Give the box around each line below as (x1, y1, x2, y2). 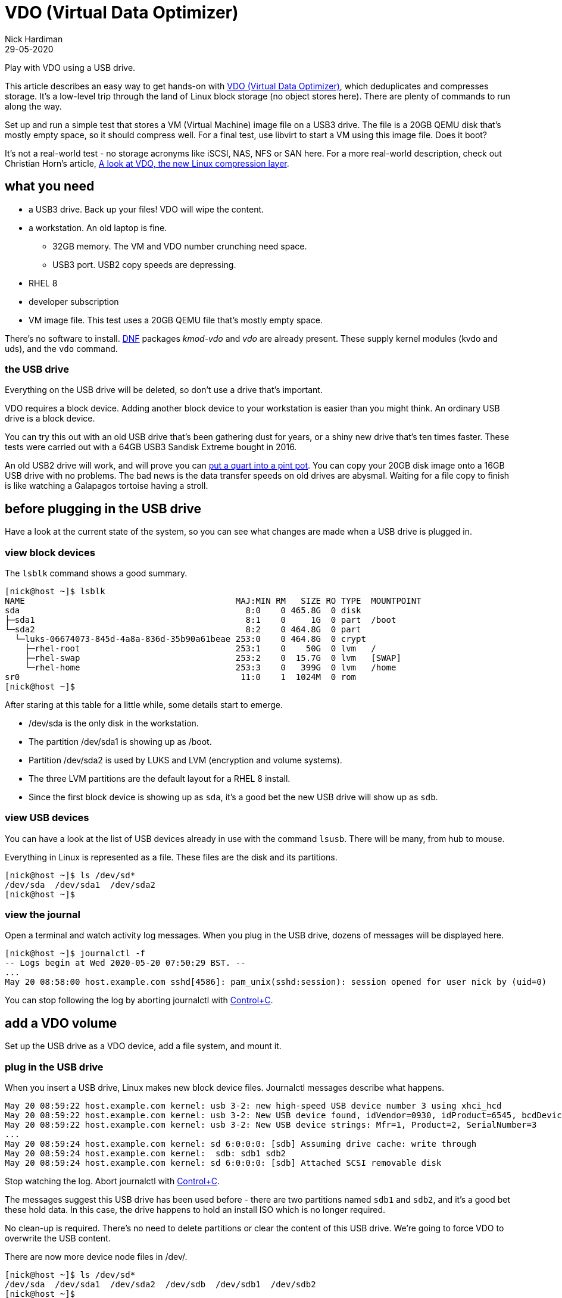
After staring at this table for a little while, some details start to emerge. (5, 699, 283, 710)
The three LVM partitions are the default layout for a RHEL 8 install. (29, 773, 291, 784)
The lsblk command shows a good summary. (5, 567, 188, 578)
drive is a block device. (5, 413, 95, 424)
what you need (5, 179, 95, 194)
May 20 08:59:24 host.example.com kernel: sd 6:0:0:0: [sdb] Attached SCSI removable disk (5, 1158, 442, 1168)
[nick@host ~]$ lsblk (5, 586, 105, 596)
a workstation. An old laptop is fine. (29, 222, 167, 233)
